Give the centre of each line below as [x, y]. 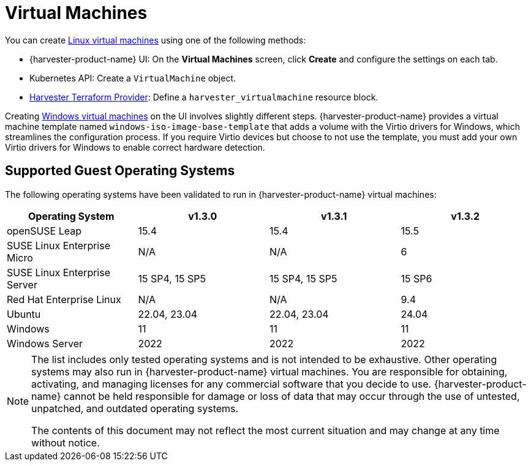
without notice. [66, 442]
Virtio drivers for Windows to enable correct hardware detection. [135, 147]
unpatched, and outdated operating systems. [135, 408]
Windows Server [45, 343]
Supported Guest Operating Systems [120, 171]
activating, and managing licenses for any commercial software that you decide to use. [232, 384]
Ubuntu [24, 314]
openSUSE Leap [44, 231]
